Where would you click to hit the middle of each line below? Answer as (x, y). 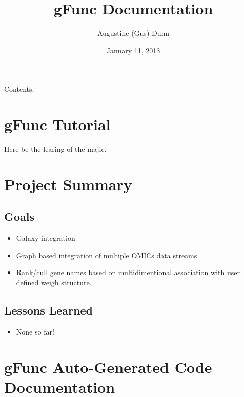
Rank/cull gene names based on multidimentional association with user (128, 272)
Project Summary (68, 184)
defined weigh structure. (54, 282)
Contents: (19, 89)
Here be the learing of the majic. (55, 149)
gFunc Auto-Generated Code (108, 367)
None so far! (35, 331)
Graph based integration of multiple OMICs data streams (107, 255)
